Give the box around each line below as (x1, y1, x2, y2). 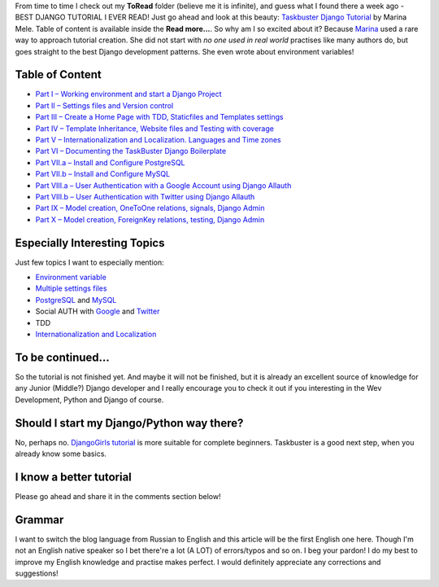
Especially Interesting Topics (15, 236, 165, 250)
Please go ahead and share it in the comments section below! (15, 491, 221, 501)
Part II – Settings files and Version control (35, 100, 174, 110)
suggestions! (15, 568, 59, 578)
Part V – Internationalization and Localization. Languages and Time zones (35, 135, 282, 145)
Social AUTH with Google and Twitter (35, 306, 160, 317)
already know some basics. (15, 449, 107, 458)
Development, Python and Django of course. (15, 395, 164, 405)
